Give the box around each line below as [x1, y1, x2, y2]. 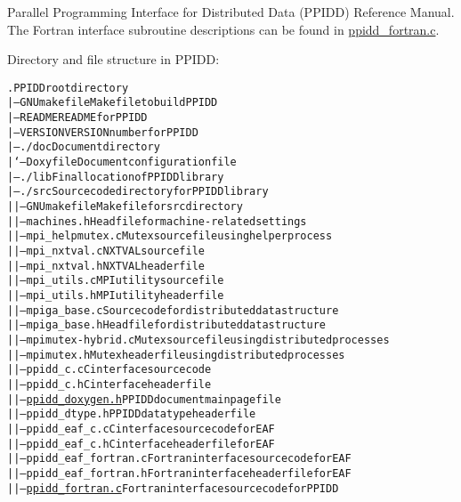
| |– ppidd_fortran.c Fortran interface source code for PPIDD [7, 482, 339, 495]
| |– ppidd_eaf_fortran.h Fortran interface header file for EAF [7, 466, 352, 480]
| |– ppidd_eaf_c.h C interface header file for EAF [7, 437, 275, 450]
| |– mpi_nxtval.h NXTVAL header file [7, 259, 205, 272]
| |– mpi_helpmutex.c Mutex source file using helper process [7, 230, 333, 243]
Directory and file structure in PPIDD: [7, 50, 220, 69]
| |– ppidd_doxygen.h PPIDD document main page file [7, 393, 281, 406]
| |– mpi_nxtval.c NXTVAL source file [7, 245, 205, 257]
